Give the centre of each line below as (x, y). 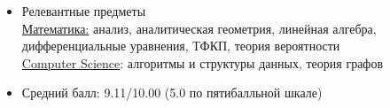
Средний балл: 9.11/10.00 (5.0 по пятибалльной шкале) (172, 93)
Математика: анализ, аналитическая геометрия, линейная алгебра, (199, 28)
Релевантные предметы (84, 11)
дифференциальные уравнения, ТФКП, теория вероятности (181, 46)
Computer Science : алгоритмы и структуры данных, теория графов (203, 62)
